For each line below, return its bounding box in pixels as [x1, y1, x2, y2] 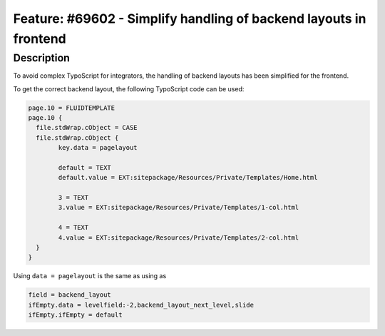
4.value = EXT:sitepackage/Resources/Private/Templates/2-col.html [58, 233, 299, 242]
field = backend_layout [28, 291, 112, 299]
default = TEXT [58, 163, 112, 171]
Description [13, 51, 71, 64]
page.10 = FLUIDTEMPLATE [28, 103, 115, 112]
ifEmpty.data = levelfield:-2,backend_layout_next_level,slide [28, 300, 255, 309]
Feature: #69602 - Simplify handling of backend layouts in [13, 11, 366, 26]
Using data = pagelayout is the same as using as [13, 272, 167, 280]
